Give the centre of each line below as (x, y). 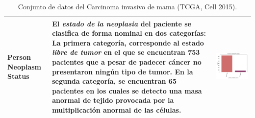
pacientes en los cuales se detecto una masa (127, 90)
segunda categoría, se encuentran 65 (114, 81)
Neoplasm (25, 66)
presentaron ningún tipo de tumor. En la (123, 71)
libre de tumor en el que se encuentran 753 (126, 52)
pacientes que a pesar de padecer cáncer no (127, 61)
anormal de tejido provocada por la (113, 100)
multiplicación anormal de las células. (117, 109)
